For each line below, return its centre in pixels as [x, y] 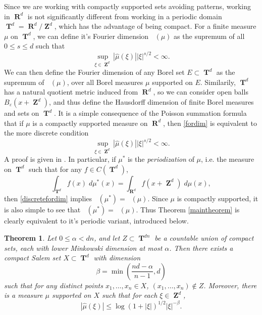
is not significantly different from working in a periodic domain [125, 16]
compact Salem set [33, 258]
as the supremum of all [209, 36]
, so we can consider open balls [201, 92]
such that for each [129, 295]
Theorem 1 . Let [31, 238]
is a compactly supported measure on [90, 123]
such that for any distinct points [54, 285]
